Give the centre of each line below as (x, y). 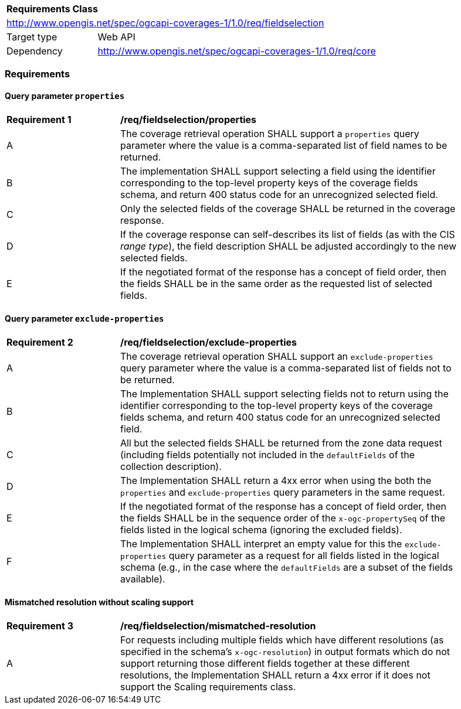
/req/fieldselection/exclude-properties (209, 342)
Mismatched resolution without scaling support (99, 602)
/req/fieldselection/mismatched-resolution (218, 626)
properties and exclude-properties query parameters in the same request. (283, 492)
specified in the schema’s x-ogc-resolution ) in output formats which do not (285, 652)
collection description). (171, 466)
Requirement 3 (40, 626)
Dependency (35, 51)
